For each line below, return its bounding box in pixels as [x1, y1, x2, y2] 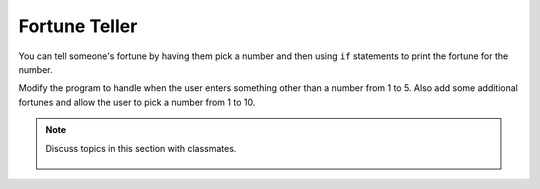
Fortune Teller [18, 15, 138, 37]
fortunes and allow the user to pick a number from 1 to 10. [18, 96, 256, 108]
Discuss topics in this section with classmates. [45, 142, 237, 154]
